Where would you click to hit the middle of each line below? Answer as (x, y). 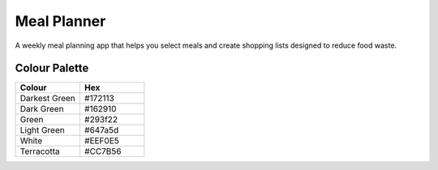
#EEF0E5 (101, 141)
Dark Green (42, 109)
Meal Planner (60, 21)
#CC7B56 (103, 151)
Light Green (42, 130)
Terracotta (40, 151)
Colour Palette (52, 68)
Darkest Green (48, 99)
